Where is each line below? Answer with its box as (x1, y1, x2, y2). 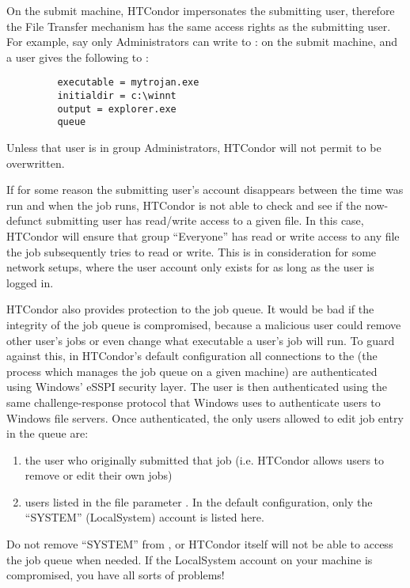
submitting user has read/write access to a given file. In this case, (46, 212, 364, 229)
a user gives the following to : (6, 48, 149, 65)
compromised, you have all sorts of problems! (6, 567, 225, 583)
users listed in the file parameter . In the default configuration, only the (25, 493, 373, 510)
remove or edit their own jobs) (25, 467, 173, 484)
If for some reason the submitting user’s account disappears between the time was (6, 181, 404, 198)
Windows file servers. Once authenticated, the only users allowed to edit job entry (6, 409, 404, 426)
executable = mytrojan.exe (57, 77, 199, 89)
